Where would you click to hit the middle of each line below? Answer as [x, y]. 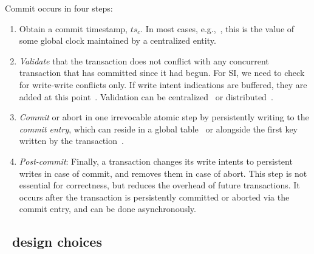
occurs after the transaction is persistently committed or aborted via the [154, 197]
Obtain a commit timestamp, [73, 28]
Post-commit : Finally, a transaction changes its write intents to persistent [156, 161]
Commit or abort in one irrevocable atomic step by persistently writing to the [164, 117]
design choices [57, 242]
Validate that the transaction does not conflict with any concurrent [144, 60]
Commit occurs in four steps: [59, 8]
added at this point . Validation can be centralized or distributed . [146, 96]
